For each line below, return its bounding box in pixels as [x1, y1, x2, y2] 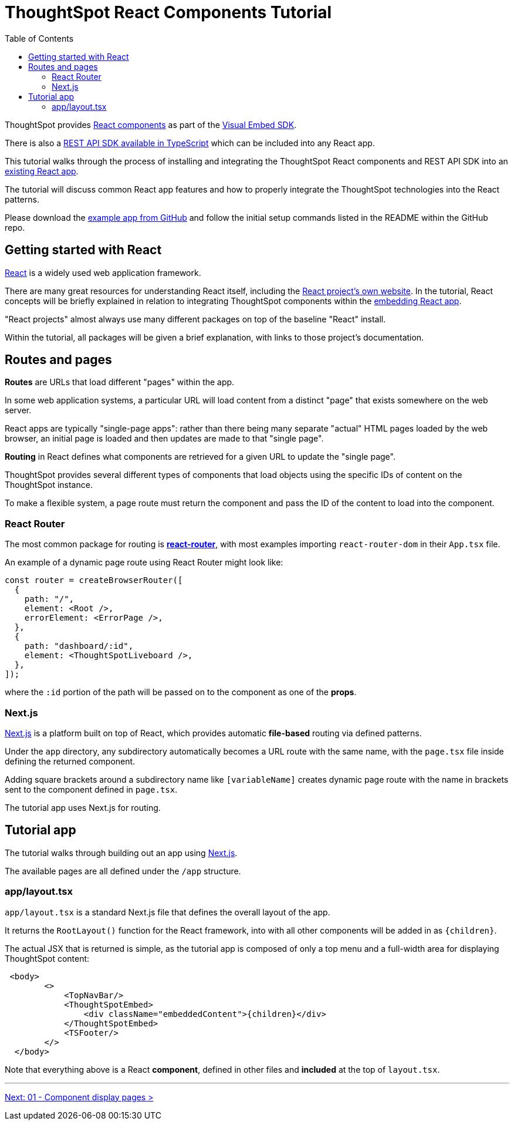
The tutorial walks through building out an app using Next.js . [5, 847, 238, 858]
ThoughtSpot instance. [5, 480, 93, 490]
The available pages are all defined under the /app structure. [5, 865, 241, 876]
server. [5, 405, 32, 416]
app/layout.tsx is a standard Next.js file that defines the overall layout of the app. [5, 907, 330, 917]
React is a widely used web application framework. [5, 267, 201, 278]
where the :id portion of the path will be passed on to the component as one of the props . [5, 687, 357, 698]
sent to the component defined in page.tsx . [5, 784, 178, 794]
